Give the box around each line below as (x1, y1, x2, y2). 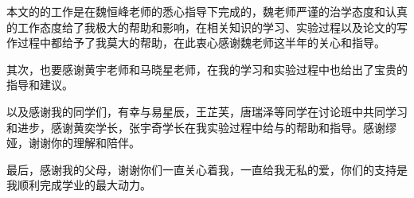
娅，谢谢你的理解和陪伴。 (6, 134, 140, 151)
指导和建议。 (6, 76, 73, 93)
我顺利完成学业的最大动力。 (6, 177, 151, 193)
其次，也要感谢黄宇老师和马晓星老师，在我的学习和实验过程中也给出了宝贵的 (6, 60, 408, 77)
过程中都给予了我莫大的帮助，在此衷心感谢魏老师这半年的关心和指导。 (17, 34, 385, 51)
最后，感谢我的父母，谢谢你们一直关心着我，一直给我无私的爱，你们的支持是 (6, 161, 408, 177)
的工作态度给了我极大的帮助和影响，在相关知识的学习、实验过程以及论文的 (6, 18, 396, 35)
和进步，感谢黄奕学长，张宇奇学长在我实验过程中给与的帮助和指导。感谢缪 (6, 118, 396, 135)
